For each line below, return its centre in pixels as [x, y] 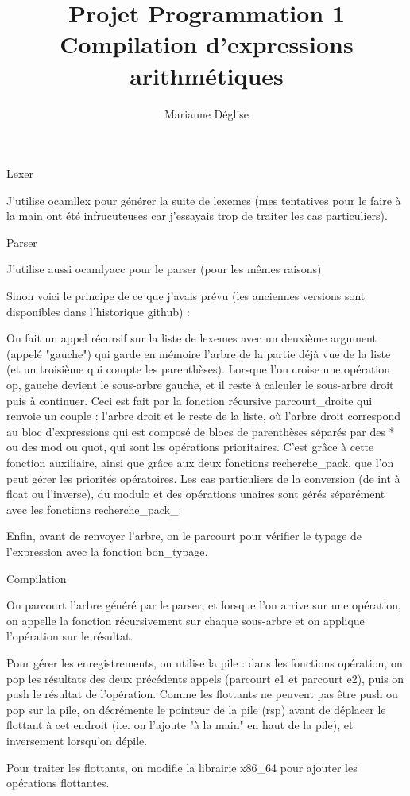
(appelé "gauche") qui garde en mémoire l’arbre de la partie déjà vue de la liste [199, 353]
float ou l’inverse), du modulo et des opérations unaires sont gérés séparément [196, 494]
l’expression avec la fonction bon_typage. [107, 551]
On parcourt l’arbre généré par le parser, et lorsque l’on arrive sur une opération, [204, 605]
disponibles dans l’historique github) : [99, 311]
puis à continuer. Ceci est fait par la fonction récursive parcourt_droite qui [190, 400]
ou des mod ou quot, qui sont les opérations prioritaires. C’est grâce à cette [190, 447]
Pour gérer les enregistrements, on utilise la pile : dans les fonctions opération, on [205, 662]
